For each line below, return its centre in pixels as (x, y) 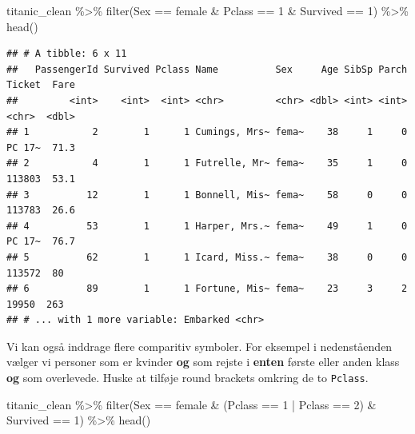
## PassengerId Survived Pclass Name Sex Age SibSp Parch (207, 69)
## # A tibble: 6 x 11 (67, 54)
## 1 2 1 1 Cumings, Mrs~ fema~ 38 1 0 (207, 132)
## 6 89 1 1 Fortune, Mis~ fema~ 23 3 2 (207, 289)
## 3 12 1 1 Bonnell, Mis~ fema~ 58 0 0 (207, 195)
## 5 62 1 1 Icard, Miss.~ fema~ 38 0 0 (207, 257)
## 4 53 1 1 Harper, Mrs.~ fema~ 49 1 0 (207, 226)
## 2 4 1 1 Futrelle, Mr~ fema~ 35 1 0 (207, 163)
